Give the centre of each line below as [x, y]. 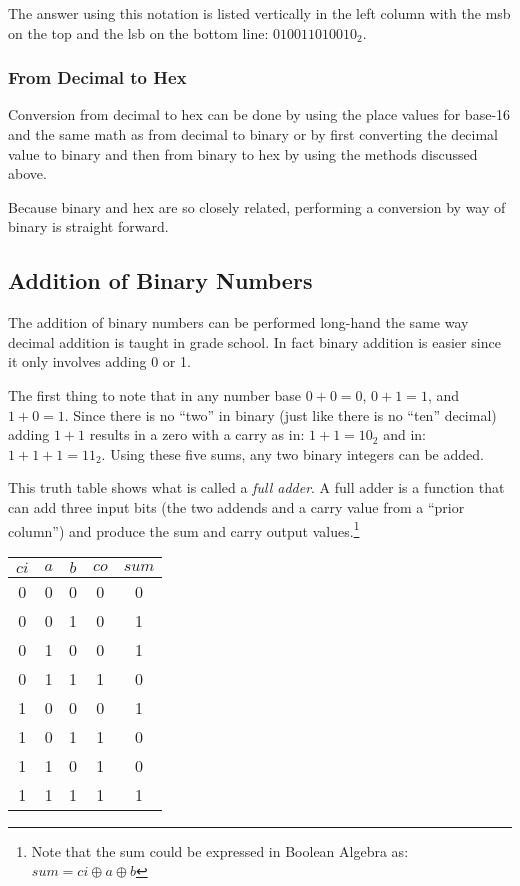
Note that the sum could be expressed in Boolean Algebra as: [220, 850]
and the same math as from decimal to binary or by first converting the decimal [253, 134]
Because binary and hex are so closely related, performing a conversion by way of [257, 206]
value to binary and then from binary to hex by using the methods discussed [243, 153]
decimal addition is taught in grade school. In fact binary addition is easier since [254, 341]
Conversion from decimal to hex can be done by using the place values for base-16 [259, 114]
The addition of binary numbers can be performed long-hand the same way [238, 322]
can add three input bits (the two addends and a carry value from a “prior [236, 506]
